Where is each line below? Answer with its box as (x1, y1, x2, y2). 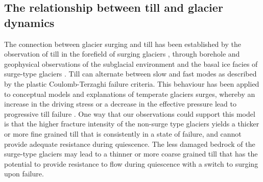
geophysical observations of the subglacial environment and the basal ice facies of (4, 58, 258, 69)
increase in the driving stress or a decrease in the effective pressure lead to (4, 98, 236, 109)
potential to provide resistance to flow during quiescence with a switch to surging (4, 158, 258, 169)
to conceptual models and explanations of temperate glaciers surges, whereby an (4, 88, 255, 99)
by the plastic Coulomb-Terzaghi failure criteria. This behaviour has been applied (4, 78, 259, 89)
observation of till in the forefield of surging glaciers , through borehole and (4, 48, 240, 59)
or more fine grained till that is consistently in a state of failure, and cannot (4, 128, 242, 139)
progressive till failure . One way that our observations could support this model (4, 108, 255, 119)
